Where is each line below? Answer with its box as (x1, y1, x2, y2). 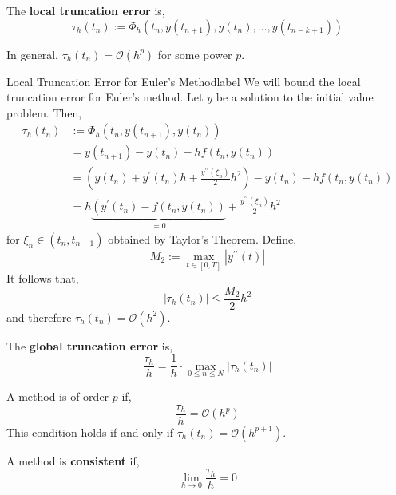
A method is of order (6, 388, 109, 405)
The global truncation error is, (6, 337, 173, 354)
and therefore (6, 308, 72, 325)
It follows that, (6, 270, 79, 287)
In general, (6, 46, 58, 62)
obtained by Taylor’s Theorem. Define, (108, 230, 297, 247)
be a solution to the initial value (216, 89, 374, 105)
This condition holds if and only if (6, 423, 174, 440)
